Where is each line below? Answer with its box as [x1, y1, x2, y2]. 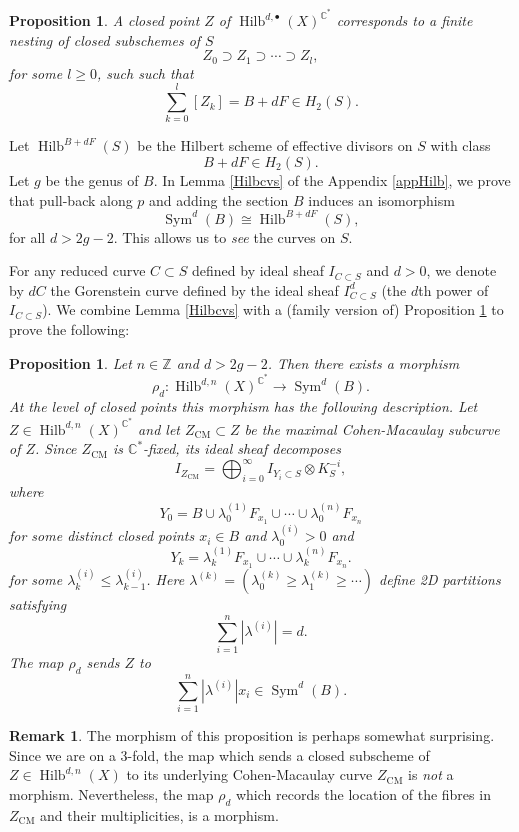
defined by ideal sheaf [192, 260, 324, 281]
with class [430, 135, 491, 156]
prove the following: [9, 319, 130, 340]
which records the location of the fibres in [235, 783, 491, 804]
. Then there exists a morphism [267, 352, 460, 373]
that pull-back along [9, 189, 133, 210]
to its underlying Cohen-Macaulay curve [126, 764, 373, 785]
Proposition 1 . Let [9, 352, 132, 373]
